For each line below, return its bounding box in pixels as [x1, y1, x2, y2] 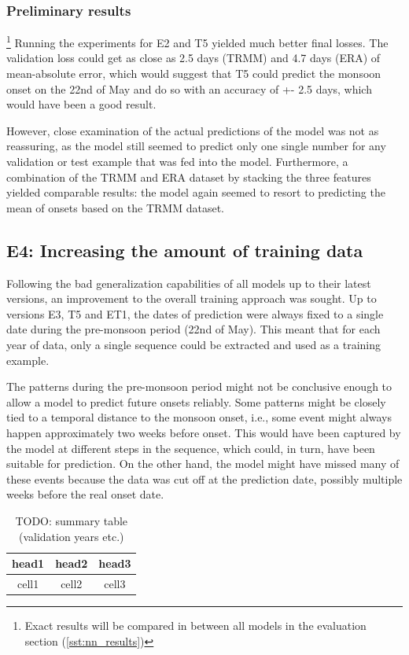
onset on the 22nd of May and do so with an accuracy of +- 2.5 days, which [6, 80, 372, 97]
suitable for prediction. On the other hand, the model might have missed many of [6, 455, 400, 472]
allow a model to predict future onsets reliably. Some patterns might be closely [6, 393, 386, 410]
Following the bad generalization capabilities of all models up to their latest [6, 274, 371, 291]
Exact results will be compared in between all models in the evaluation [24, 617, 367, 634]
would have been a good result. [6, 96, 157, 112]
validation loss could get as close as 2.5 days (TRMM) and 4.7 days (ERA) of [6, 50, 381, 66]
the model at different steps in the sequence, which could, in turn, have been [6, 440, 375, 456]
